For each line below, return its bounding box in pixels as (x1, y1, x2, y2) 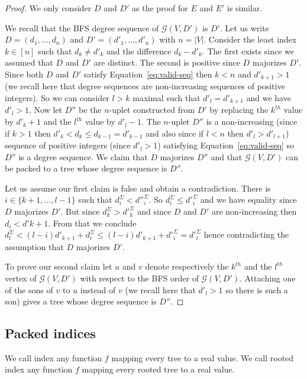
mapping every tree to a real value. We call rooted (111, 351, 294, 364)
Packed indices (5, 324, 96, 342)
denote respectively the (145, 260, 229, 273)
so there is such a (225, 283, 288, 296)
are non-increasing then (211, 205, 297, 218)
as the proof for (132, 2, 188, 14)
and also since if (146, 127, 204, 139)
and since (137, 205, 172, 218)
